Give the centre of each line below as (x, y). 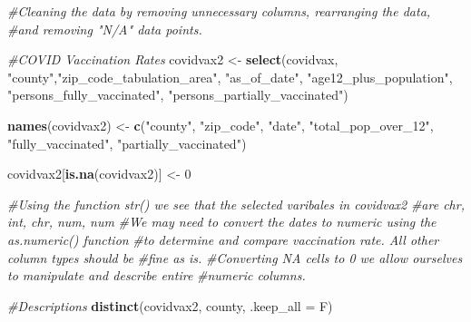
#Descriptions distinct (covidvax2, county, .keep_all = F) (170, 305)
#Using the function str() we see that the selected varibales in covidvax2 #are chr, (236, 204)
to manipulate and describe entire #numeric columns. (157, 275)
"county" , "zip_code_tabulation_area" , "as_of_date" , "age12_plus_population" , (230, 77)
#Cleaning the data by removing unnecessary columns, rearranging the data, (219, 11)
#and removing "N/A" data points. (105, 29)
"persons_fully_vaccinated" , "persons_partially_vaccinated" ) (178, 95)
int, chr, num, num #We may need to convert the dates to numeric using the (222, 222)
